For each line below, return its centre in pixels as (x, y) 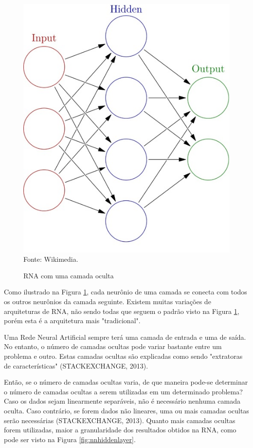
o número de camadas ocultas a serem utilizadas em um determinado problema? (123, 391)
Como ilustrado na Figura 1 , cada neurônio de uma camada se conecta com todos (126, 292)
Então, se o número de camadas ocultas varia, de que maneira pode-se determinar (126, 382)
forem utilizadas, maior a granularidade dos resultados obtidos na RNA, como (120, 430)
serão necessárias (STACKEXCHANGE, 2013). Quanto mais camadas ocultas (120, 420)
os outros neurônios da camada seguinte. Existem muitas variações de (108, 302)
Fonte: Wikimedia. (51, 259)
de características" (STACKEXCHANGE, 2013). (76, 365)
